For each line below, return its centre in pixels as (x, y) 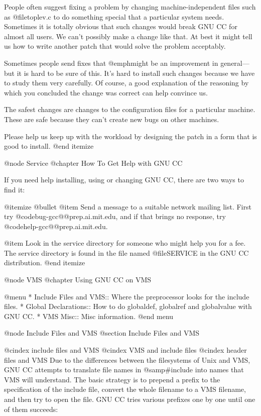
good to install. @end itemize (49, 146)
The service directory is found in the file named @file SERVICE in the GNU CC (126, 252)
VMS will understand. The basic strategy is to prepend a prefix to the (112, 379)
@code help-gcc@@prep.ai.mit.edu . (56, 226)
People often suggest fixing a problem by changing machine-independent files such (130, 7)
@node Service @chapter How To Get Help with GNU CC (93, 163)
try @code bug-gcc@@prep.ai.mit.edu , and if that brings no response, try (115, 216)
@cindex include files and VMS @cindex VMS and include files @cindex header (125, 350)
